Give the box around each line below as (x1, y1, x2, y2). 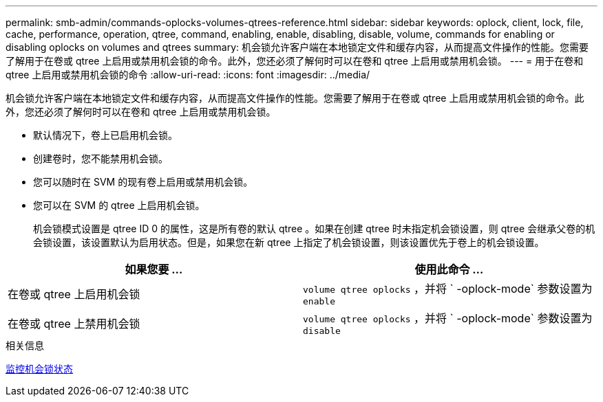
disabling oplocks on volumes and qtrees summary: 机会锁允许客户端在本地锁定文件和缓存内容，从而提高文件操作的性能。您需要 (6, 41, 589, 53)
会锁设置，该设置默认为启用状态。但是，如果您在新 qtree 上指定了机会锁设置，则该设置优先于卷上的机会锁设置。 (33, 236, 544, 248)
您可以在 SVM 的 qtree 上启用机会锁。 (33, 199, 205, 211)
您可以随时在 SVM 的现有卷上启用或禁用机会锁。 (33, 176, 253, 188)
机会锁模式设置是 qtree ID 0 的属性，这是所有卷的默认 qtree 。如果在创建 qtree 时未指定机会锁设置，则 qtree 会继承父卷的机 (33, 223, 595, 234)
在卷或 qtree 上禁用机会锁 (8, 316, 140, 331)
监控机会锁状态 (6, 363, 73, 375)
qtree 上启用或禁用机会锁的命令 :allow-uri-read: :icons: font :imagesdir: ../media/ (6, 69, 370, 80)
